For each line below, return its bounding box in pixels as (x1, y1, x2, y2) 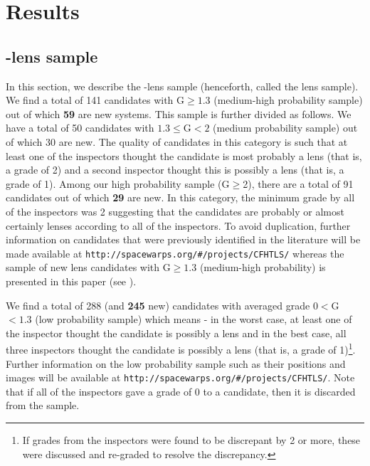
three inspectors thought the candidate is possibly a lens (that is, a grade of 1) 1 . (6, 340, 356, 356)
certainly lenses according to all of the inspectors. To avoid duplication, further (6, 218, 351, 233)
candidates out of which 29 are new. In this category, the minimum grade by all (6, 190, 355, 205)
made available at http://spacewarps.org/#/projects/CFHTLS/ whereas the (6, 245, 344, 260)
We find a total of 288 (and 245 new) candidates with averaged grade (6, 297, 310, 312)
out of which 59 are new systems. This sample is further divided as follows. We (6, 106, 351, 121)
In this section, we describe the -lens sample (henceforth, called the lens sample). (6, 78, 359, 93)
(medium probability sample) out (213, 120, 358, 135)
